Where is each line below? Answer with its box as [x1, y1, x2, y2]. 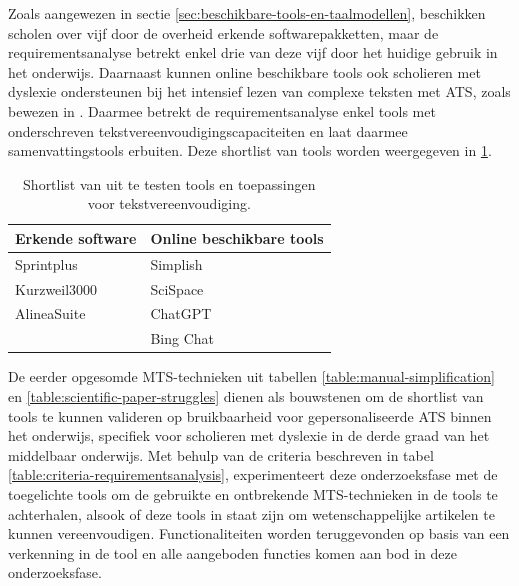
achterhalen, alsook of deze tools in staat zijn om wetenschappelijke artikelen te [8, 503, 495, 524]
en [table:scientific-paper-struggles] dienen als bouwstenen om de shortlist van [8, 386, 484, 406]
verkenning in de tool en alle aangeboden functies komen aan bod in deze [8, 542, 457, 563]
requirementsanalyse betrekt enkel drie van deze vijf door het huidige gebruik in [8, 42, 498, 63]
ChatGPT [150, 303, 212, 324]
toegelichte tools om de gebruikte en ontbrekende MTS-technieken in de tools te [8, 483, 498, 504]
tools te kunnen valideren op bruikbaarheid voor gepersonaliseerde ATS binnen [8, 405, 492, 426]
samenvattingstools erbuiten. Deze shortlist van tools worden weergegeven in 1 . [8, 140, 492, 161]
